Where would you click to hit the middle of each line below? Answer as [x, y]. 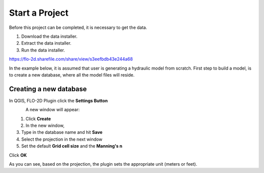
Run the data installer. [43, 50]
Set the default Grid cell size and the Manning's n [72, 146]
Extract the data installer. [46, 43]
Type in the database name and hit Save [62, 132]
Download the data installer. [49, 36]
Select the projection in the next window [62, 139]
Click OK [18, 155]
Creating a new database [48, 89]
